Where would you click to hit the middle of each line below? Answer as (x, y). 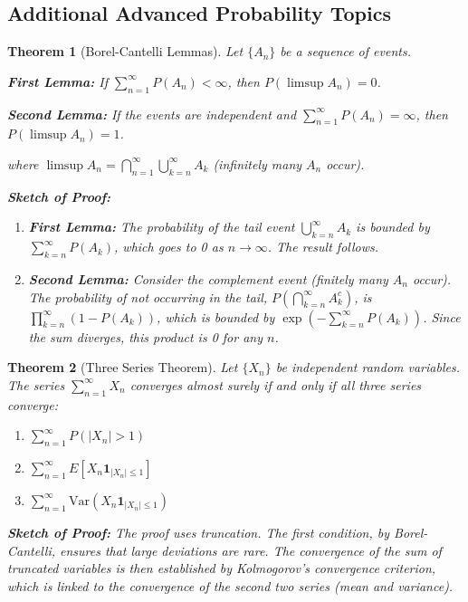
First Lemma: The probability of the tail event (162, 227)
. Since (442, 316)
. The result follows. (323, 247)
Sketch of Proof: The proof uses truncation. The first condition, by (199, 532)
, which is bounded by (216, 316)
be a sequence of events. (345, 51)
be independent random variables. (368, 367)
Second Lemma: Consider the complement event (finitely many (208, 278)
